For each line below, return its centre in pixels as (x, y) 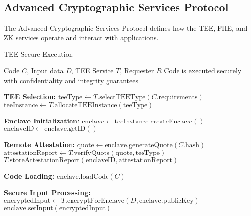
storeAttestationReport (45, 160)
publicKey (178, 201)
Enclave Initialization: (42, 120)
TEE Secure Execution (38, 54)
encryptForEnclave (96, 201)
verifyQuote (92, 153)
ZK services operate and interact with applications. (81, 37)
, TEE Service (92, 70)
